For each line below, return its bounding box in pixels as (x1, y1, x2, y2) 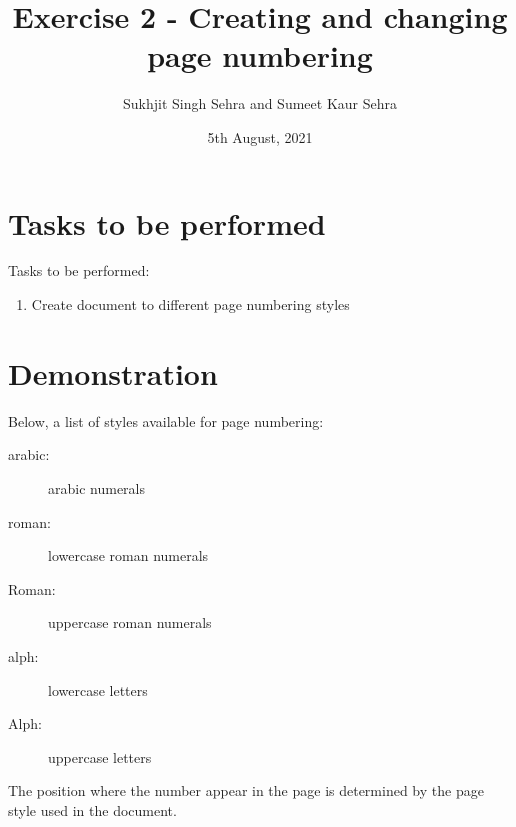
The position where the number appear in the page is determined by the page (8, 780, 484, 801)
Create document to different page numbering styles (31, 294, 350, 315)
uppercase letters (48, 746, 152, 767)
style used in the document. (8, 799, 177, 820)
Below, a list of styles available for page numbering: (8, 410, 324, 431)
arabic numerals (48, 477, 145, 498)
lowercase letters (48, 679, 148, 700)
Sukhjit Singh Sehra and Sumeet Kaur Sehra (123, 93, 397, 114)
